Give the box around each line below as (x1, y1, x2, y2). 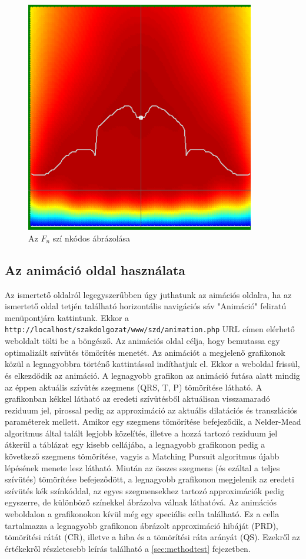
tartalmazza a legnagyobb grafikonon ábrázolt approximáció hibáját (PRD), (5, 519, 278, 531)
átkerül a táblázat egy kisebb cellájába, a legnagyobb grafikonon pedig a (5, 438, 265, 451)
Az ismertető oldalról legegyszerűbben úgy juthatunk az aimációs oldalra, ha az (5, 288, 292, 300)
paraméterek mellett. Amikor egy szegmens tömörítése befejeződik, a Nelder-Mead (5, 415, 301, 428)
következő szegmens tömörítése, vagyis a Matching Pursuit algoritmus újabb (5, 450, 280, 462)
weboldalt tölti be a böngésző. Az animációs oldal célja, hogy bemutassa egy (5, 335, 280, 347)
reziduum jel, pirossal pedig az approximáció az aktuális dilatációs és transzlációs (5, 403, 298, 416)
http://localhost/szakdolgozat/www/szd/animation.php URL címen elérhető (5, 323, 295, 335)
